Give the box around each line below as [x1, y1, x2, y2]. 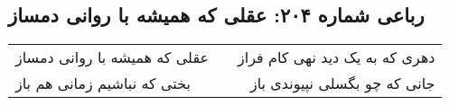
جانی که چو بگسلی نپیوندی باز [249, 73, 435, 94]
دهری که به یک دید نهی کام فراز [238, 47, 435, 68]
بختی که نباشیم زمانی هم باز [15, 73, 191, 94]
